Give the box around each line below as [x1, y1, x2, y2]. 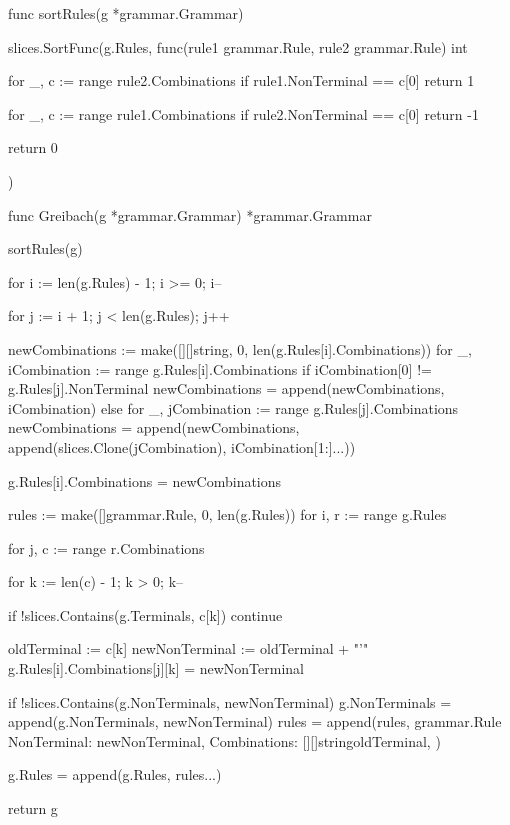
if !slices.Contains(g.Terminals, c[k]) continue [8, 604, 283, 625]
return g [8, 798, 58, 819]
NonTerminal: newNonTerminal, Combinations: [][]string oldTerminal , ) [8, 730, 441, 751]
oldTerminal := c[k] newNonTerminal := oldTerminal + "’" [8, 638, 369, 659]
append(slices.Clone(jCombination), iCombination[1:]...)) [8, 436, 356, 457]
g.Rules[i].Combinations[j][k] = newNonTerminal [8, 658, 304, 679]
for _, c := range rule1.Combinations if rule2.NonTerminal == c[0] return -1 [8, 103, 479, 124]
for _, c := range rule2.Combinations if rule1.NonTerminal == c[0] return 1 [8, 70, 475, 91]
